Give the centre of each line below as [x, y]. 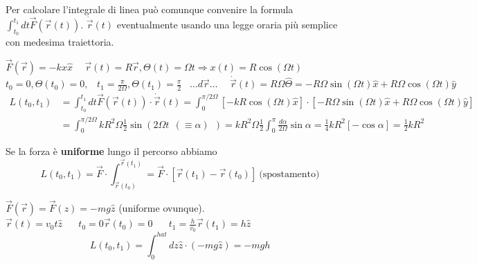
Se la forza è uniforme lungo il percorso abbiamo [111, 151]
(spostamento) [289, 174]
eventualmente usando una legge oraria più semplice [227, 25]
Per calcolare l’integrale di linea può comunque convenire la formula [150, 9]
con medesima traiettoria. [60, 42]
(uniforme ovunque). [162, 208]
